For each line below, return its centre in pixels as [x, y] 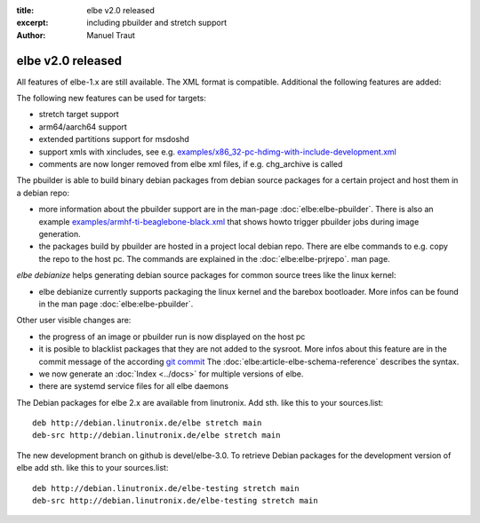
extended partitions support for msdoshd [114, 139]
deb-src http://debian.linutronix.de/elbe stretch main [156, 436]
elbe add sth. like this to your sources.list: [92, 468]
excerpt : [32, 23]
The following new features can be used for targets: [111, 99]
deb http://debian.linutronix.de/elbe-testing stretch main [166, 488]
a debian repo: [43, 193]
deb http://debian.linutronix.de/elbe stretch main [147, 423]
